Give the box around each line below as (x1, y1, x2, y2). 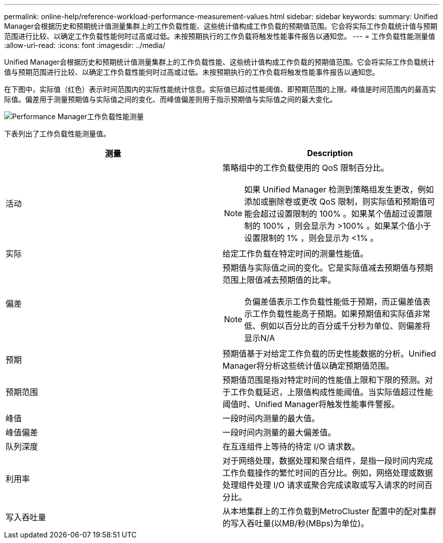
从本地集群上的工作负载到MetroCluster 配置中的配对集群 (223, 506, 436, 516)
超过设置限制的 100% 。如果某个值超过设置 (260, 209, 424, 219)
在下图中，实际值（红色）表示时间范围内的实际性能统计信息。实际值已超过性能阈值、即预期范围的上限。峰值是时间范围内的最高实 (4, 85, 436, 93)
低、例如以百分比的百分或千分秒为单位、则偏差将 (244, 321, 431, 331)
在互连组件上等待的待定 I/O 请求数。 (223, 441, 360, 452)
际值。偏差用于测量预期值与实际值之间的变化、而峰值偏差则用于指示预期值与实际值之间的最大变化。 (4, 95, 337, 104)
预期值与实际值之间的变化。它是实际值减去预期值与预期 (223, 263, 433, 273)
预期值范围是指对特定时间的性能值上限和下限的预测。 (223, 375, 425, 385)
